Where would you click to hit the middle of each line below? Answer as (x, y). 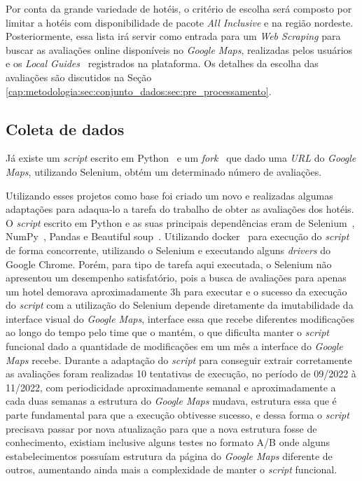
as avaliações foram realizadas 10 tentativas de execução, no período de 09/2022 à (181, 374)
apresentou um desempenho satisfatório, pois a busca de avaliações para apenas (176, 278)
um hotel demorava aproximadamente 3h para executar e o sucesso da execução (176, 291)
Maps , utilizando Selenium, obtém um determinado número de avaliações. (164, 171)
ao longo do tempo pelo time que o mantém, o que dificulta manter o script (167, 332)
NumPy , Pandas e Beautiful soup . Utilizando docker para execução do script (177, 236)
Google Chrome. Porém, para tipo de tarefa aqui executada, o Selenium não (169, 264)
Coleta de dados (65, 128)
